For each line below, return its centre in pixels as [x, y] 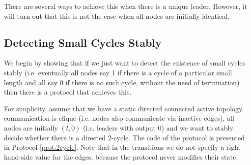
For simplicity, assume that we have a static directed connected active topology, [124, 108]
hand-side [18, 156]
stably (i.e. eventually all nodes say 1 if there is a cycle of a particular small [118, 72]
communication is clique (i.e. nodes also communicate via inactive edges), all [119, 118]
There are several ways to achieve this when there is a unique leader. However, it [126, 6]
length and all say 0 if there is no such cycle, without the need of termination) [122, 82]
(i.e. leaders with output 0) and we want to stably [158, 127]
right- [235, 147]
